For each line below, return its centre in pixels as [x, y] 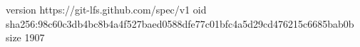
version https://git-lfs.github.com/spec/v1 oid [106, 9]
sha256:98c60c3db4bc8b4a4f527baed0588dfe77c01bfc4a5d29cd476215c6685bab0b [180, 23]
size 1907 [25, 37]
